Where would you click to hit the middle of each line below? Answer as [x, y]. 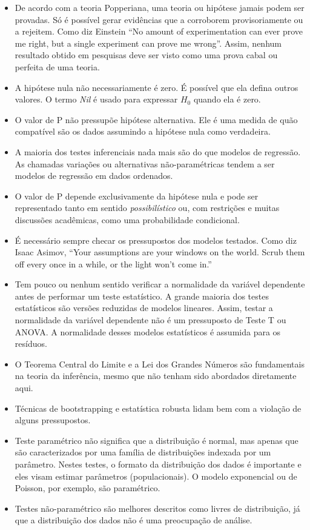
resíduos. [31, 344]
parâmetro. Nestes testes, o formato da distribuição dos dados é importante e [158, 464]
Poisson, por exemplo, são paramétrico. [87, 488]
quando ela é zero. [227, 99]
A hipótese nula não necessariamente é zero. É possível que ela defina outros [157, 87]
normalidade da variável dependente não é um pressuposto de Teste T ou [150, 320]
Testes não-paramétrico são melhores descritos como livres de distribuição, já [157, 508]
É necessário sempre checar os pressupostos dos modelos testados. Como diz [156, 240]
